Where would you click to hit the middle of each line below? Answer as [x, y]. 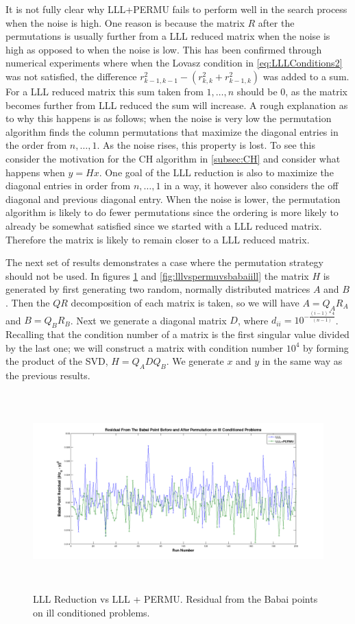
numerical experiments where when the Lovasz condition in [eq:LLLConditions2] [174, 63]
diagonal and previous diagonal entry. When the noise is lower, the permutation [173, 199]
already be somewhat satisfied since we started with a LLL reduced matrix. [164, 225]
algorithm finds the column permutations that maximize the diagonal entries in [172, 131]
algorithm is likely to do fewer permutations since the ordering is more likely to [172, 212]
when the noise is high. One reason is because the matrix [125, 22]
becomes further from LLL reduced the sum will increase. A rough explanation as [177, 105]
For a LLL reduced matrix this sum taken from [105, 91]
